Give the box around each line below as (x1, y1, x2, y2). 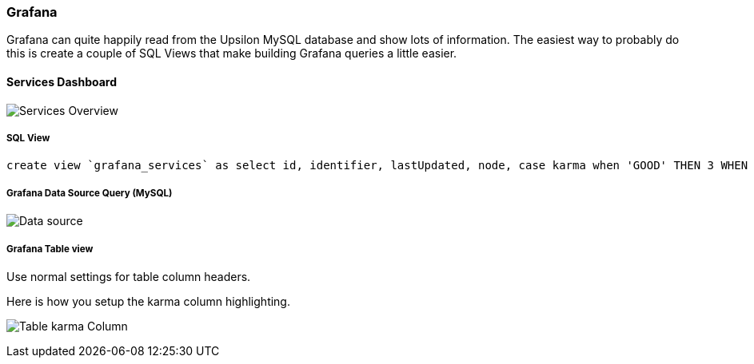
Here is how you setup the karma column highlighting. (6, 294, 290, 308)
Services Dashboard (6, 74, 118, 89)
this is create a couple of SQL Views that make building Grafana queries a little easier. (6, 46, 457, 61)
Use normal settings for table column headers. (6, 269, 251, 283)
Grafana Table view (6, 243, 94, 255)
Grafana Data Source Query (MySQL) (6, 187, 173, 199)
